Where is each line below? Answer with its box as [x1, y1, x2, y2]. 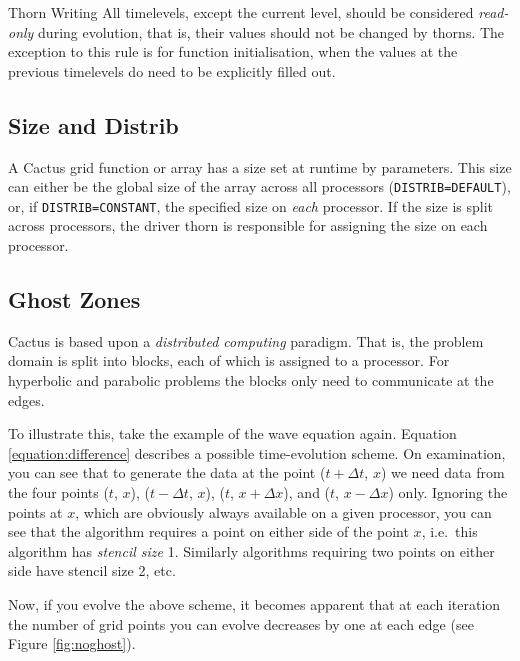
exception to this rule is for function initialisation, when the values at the [8, 41, 458, 62]
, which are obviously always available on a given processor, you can [75, 501, 492, 522]
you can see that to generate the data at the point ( [8, 462, 326, 483]
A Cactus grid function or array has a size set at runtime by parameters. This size [8, 156, 512, 177]
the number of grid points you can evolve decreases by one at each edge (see [8, 613, 474, 634]
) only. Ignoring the [388, 482, 508, 503]
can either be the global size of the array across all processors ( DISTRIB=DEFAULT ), [8, 176, 511, 197]
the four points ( [8, 482, 109, 503]
